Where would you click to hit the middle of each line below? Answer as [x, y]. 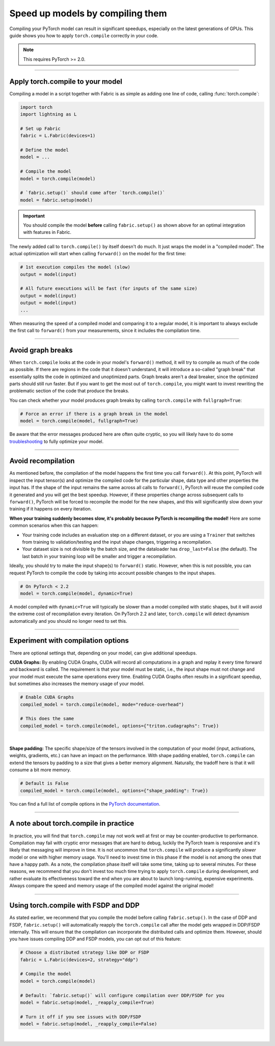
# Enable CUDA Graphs [47, 697]
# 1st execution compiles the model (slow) [75, 267]
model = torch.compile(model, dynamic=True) [77, 593]
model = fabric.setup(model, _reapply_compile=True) [87, 1003]
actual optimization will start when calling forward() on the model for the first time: [98, 254]
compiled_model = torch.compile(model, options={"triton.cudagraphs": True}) [119, 726]
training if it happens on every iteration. [51, 509]
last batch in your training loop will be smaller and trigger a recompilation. [99, 556]
